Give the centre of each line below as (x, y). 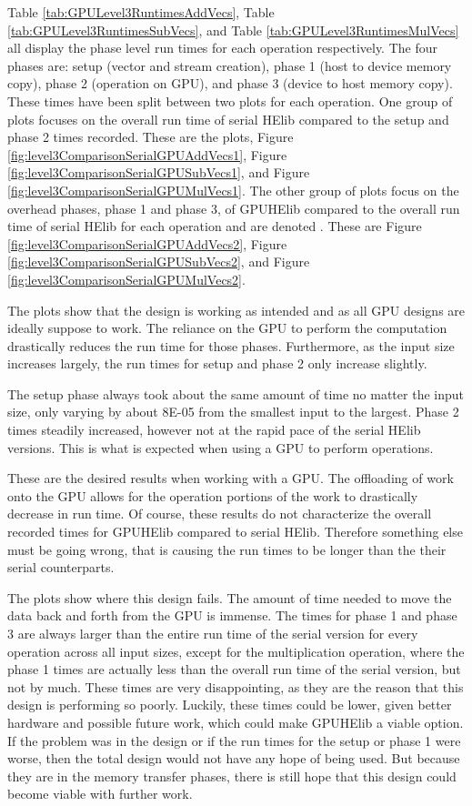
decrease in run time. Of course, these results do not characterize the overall (220, 514)
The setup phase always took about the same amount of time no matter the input (236, 393)
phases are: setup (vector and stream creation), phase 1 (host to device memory (230, 65)
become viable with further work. (100, 794)
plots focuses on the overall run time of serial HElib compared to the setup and (228, 119)
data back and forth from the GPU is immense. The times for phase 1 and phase (232, 615)
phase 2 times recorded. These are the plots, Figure (151, 137)
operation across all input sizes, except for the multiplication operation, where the (236, 651)
